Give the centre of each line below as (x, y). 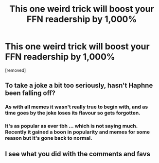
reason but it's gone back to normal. (49, 138)
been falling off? (30, 93)
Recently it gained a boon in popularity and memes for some (78, 132)
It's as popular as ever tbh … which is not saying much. (71, 126)
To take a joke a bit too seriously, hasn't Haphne (79, 86)
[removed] (16, 70)
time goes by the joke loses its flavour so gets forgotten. (73, 113)
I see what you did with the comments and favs (78, 154)
